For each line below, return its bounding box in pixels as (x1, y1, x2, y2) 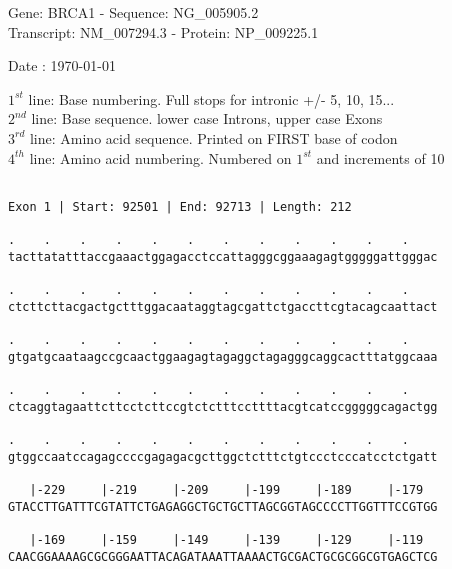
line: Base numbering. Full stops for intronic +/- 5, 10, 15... (28, 88, 395, 109)
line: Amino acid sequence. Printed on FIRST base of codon (29, 127, 398, 148)
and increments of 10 (316, 147, 445, 168)
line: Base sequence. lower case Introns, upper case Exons (31, 108, 383, 129)
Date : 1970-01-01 (8, 55, 116, 76)
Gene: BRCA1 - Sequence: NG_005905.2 (8, 2, 259, 22)
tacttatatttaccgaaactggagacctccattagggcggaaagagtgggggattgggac (8, 249, 438, 264)
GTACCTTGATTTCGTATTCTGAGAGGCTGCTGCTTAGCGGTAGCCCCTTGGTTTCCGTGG (8, 499, 438, 514)
